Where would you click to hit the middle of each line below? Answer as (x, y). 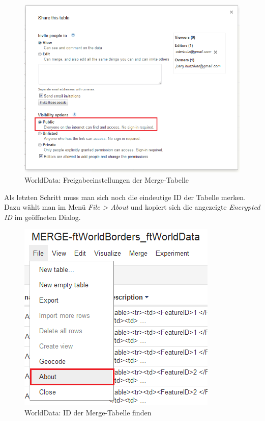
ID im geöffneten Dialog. (42, 217)
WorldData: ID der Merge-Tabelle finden (88, 412)
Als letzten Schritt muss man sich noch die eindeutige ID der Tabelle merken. (125, 197)
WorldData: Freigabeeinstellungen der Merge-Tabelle (107, 180)
